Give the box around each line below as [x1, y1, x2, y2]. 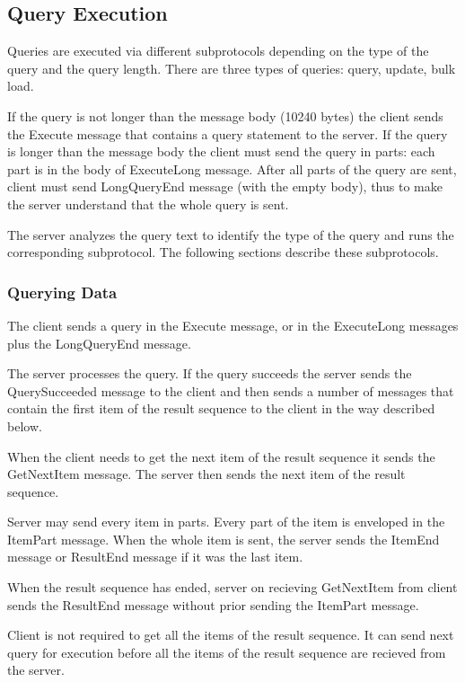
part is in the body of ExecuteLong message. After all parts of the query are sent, [7, 159, 457, 178]
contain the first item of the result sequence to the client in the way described [7, 399, 435, 418]
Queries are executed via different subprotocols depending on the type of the [7, 41, 429, 60]
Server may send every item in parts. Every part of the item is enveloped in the [7, 512, 445, 531]
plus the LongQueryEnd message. [7, 333, 191, 352]
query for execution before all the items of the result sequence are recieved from [7, 642, 446, 661]
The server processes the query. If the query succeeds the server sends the [7, 364, 412, 383]
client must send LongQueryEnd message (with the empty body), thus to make [7, 177, 443, 196]
